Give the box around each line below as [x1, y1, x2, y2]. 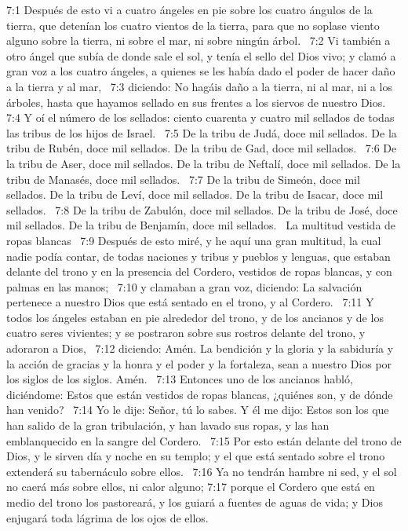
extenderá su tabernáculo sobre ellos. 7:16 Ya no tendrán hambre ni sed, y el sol [6, 463, 397, 479]
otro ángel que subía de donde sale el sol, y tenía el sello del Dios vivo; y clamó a [6, 47, 396, 64]
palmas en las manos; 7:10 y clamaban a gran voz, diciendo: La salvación [6, 278, 362, 295]
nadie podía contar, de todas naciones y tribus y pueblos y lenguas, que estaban [6, 247, 391, 264]
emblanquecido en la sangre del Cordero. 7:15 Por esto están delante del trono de [6, 432, 402, 449]
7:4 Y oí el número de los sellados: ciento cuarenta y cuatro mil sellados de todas [6, 109, 395, 126]
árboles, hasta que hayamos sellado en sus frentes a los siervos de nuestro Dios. [6, 93, 386, 110]
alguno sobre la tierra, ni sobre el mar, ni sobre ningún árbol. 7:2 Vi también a [6, 32, 391, 49]
